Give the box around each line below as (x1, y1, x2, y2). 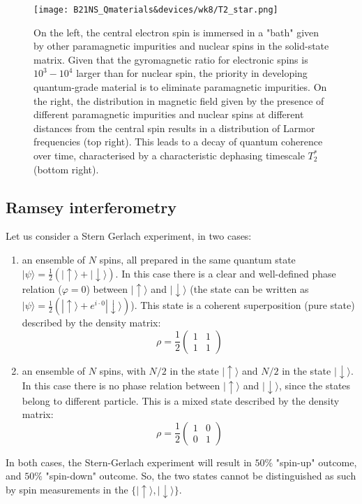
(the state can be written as (190, 281, 309, 296)
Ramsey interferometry (6, 196, 176, 217)
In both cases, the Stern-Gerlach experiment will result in (6, 454, 252, 469)
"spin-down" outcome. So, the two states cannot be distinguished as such (45, 468, 356, 483)
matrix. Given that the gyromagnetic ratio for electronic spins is (33, 52, 308, 66)
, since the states (279, 378, 351, 393)
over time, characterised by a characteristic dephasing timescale (33, 148, 305, 162)
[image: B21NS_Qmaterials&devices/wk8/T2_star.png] (33, 5, 278, 15)
